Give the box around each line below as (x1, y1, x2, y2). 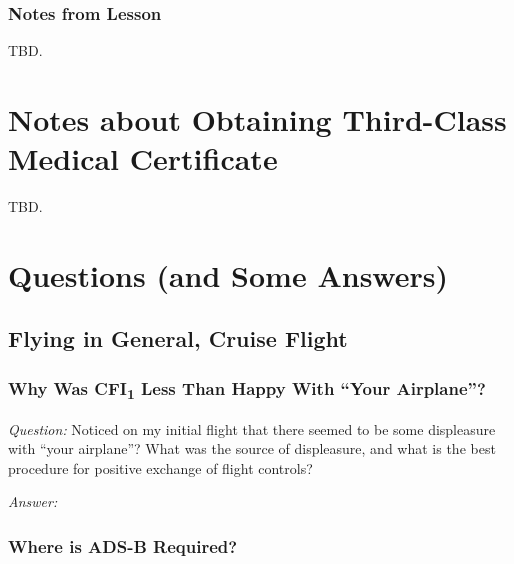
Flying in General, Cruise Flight (8, 323, 348, 354)
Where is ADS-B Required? (8, 533, 238, 558)
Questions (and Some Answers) (8, 254, 448, 295)
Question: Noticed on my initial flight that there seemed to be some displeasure (8, 418, 496, 439)
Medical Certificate (8, 138, 278, 179)
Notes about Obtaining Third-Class (8, 99, 507, 139)
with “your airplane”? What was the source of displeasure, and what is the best (8, 438, 496, 459)
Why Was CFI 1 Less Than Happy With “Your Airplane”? (8, 375, 486, 404)
